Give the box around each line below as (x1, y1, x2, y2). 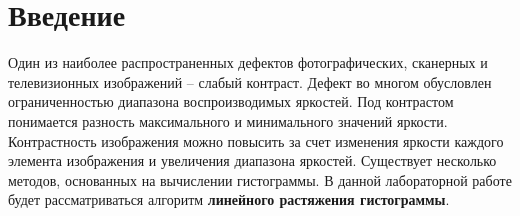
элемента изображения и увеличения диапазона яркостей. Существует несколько (8, 150, 497, 171)
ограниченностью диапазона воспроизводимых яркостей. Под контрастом (8, 91, 454, 112)
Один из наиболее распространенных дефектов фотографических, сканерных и (8, 52, 488, 73)
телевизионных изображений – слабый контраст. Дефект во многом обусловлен (8, 71, 492, 92)
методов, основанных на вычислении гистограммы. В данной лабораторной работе (8, 169, 512, 190)
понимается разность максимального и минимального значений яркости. (8, 110, 448, 131)
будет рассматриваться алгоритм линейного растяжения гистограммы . (8, 189, 450, 210)
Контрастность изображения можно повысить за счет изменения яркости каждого (8, 130, 504, 151)
